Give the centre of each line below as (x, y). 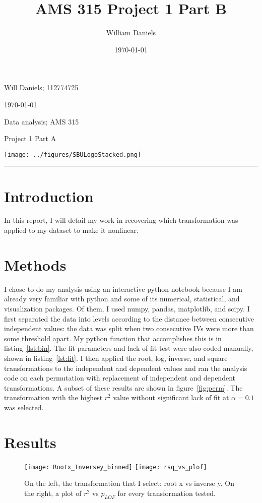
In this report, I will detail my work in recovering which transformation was (121, 220)
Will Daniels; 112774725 (41, 87)
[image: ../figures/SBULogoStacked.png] (73, 154)
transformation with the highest (53, 397)
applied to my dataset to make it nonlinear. (71, 230)
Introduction (49, 196)
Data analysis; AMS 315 (42, 121)
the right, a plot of (53, 493)
